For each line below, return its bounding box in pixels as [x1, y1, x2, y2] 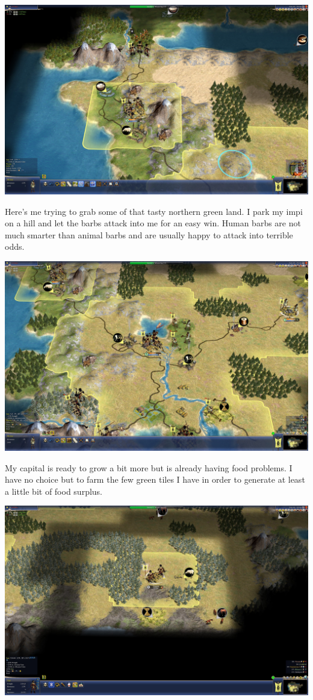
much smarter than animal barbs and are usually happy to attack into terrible [5, 228, 293, 241]
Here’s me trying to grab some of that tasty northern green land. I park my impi [5, 205, 303, 217]
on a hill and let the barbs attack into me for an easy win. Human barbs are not [5, 217, 301, 229]
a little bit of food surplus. [5, 485, 103, 497]
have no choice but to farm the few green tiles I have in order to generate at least [5, 473, 305, 486]
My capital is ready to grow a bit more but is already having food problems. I [5, 461, 293, 474]
